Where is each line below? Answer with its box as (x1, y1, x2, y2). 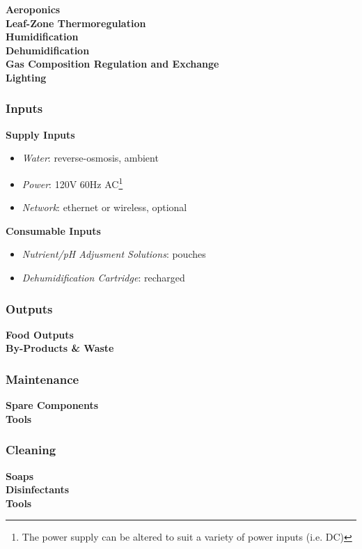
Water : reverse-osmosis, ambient (22, 150, 159, 165)
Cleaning (6, 441, 56, 458)
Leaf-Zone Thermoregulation (6, 15, 146, 30)
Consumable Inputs (6, 223, 101, 238)
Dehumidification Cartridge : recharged (22, 270, 185, 284)
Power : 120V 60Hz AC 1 (22, 174, 123, 191)
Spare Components (6, 398, 99, 412)
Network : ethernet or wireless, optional (22, 200, 187, 215)
